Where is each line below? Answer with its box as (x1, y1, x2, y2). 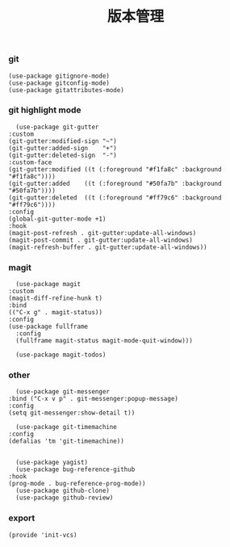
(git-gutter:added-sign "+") (8, 144, 117, 152)
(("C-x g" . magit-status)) (8, 309, 103, 317)
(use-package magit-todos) (15, 351, 107, 360)
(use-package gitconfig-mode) (8, 78, 111, 87)
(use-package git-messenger (15, 388, 111, 396)
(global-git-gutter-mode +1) (8, 215, 107, 223)
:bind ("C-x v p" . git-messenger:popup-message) (8, 395, 179, 403)
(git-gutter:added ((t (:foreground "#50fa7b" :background (8, 179, 222, 187)
